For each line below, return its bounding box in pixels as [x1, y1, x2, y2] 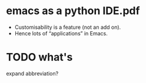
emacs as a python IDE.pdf [6, 4, 140, 18]
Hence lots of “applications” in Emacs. [14, 29, 108, 36]
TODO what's [6, 51, 73, 64]
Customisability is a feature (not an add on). [14, 24, 121, 31]
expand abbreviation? [6, 69, 59, 77]
